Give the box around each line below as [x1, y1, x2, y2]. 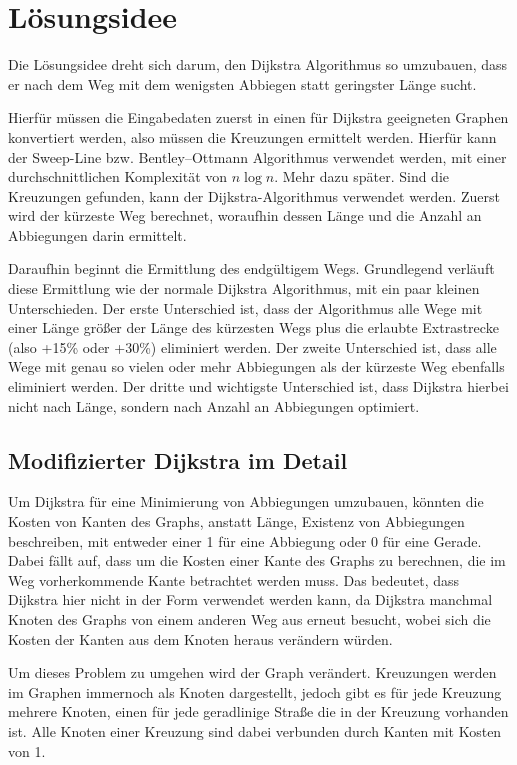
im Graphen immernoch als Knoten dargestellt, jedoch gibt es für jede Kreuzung [8, 681, 502, 702]
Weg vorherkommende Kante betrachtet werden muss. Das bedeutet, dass [8, 569, 460, 590]
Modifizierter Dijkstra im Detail [8, 444, 348, 475]
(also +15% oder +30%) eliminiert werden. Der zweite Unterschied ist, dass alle [8, 336, 497, 357]
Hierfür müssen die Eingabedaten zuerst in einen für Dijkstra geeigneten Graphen [8, 107, 509, 128]
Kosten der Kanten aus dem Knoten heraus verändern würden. [8, 628, 393, 649]
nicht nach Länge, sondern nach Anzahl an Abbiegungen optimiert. [8, 395, 420, 416]
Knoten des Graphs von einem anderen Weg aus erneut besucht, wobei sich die [8, 608, 491, 629]
